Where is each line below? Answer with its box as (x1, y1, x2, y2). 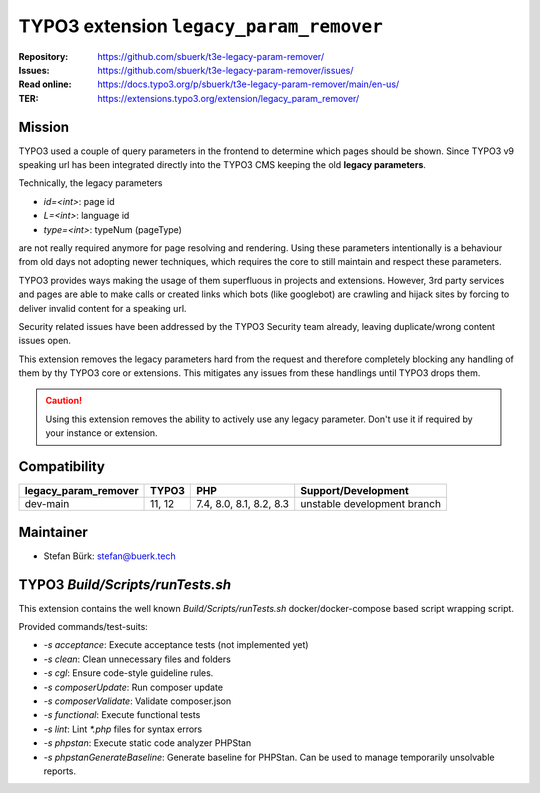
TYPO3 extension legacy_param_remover (18, 15, 384, 37)
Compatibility (18, 458, 105, 475)
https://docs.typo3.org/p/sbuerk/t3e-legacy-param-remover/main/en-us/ (97, 78, 400, 90)
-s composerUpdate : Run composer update (43, 681, 224, 693)
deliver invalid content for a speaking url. (18, 302, 187, 314)
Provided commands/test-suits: (18, 620, 149, 632)
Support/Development (300, 484, 409, 498)
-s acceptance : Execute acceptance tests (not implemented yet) (43, 639, 309, 651)
